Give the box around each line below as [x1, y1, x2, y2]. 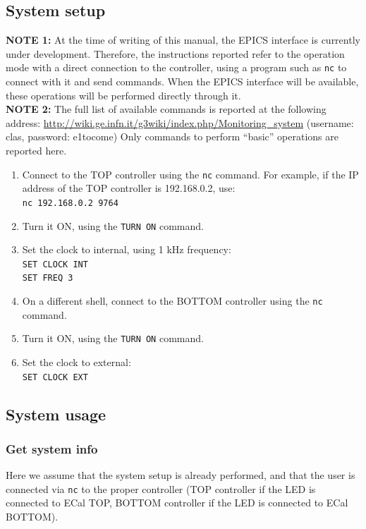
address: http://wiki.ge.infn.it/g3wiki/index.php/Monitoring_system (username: [6, 115, 354, 130]
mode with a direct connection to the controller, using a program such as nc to [6, 60, 347, 75]
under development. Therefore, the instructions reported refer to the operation [6, 46, 345, 61]
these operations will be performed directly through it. [6, 87, 241, 102]
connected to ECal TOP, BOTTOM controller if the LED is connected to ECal [6, 495, 348, 510]
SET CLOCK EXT [22, 372, 88, 382]
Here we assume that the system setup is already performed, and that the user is [6, 468, 355, 482]
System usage [6, 403, 106, 425]
